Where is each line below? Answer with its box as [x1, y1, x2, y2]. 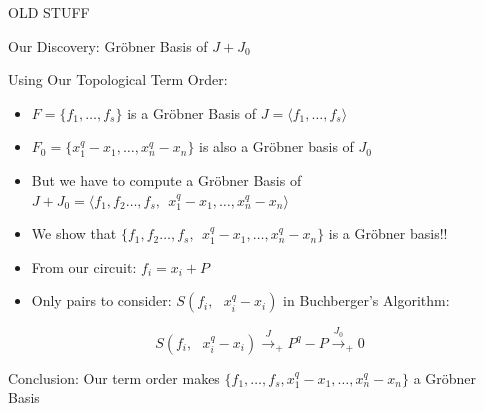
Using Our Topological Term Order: [8, 69, 228, 90]
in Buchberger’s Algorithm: [283, 290, 450, 311]
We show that [31, 223, 117, 244]
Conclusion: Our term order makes [8, 367, 220, 388]
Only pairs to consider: [31, 290, 172, 311]
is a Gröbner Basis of [127, 102, 257, 123]
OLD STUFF [8, 2, 90, 22]
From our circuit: [31, 256, 137, 277]
